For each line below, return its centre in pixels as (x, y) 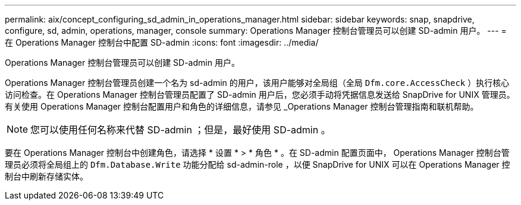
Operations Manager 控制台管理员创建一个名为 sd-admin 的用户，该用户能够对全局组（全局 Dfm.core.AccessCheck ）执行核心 (257, 83)
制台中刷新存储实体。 (46, 176)
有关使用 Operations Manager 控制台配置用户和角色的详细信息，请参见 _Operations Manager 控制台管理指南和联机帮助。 (242, 106)
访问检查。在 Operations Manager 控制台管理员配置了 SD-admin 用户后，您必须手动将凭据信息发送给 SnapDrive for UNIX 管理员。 (260, 95)
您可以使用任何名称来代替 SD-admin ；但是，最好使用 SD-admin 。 (181, 130)
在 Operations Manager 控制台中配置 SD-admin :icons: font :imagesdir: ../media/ (162, 42)
